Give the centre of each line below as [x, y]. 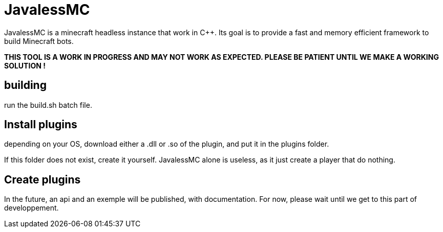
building [25, 85]
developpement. [31, 208]
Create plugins [43, 179]
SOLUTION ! [25, 65]
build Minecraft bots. [39, 41]
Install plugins [41, 125]
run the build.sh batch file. [48, 105]
